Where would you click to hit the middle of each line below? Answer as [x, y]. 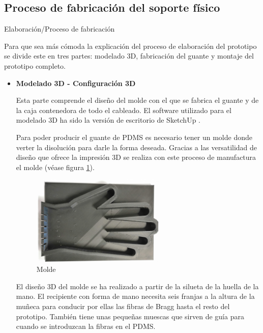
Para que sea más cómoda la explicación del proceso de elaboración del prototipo [130, 46]
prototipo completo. [35, 65]
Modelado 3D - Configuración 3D [76, 83]
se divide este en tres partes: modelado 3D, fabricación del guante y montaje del [129, 56]
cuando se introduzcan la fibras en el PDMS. [86, 326]
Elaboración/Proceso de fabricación [60, 29]
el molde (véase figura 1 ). [55, 167]
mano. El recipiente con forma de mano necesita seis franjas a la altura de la [135, 296]
